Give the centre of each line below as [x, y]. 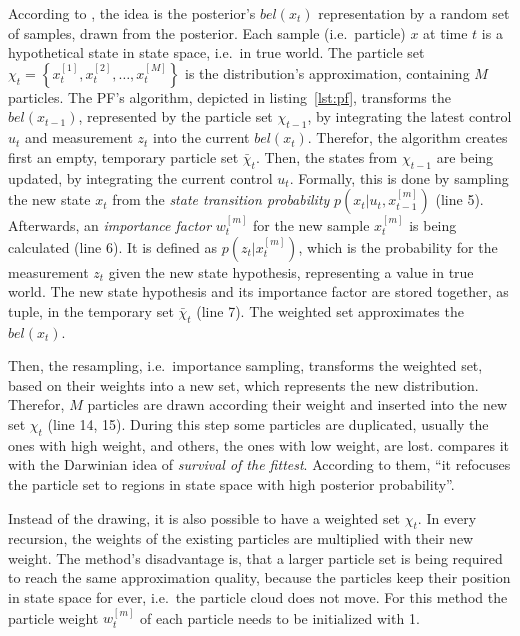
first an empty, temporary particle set [123, 156]
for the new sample [311, 224]
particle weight [53, 617]
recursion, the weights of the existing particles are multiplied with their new [241, 538]
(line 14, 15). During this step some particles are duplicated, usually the [268, 423]
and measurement [79, 137]
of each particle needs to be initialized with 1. [280, 617]
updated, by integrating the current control [140, 177]
